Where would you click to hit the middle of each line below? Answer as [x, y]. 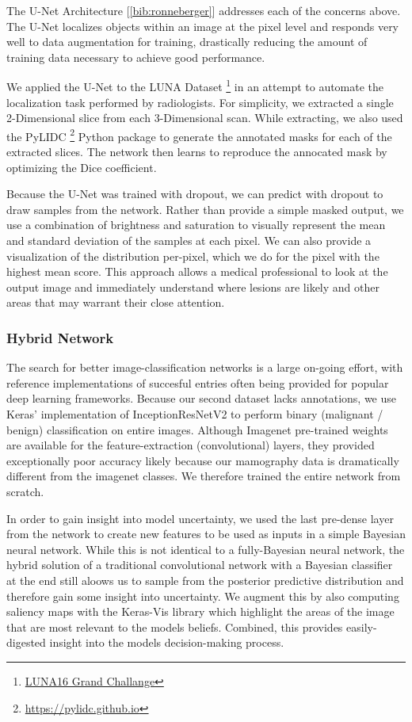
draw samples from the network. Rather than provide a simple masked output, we [205, 209]
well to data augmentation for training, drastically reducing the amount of [187, 42]
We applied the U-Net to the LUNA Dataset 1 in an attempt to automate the [195, 86]
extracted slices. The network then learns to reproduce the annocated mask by [197, 152]
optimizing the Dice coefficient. [82, 167]
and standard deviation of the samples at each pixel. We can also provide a [189, 241]
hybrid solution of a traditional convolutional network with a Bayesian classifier [200, 565]
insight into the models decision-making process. [167, 642]
